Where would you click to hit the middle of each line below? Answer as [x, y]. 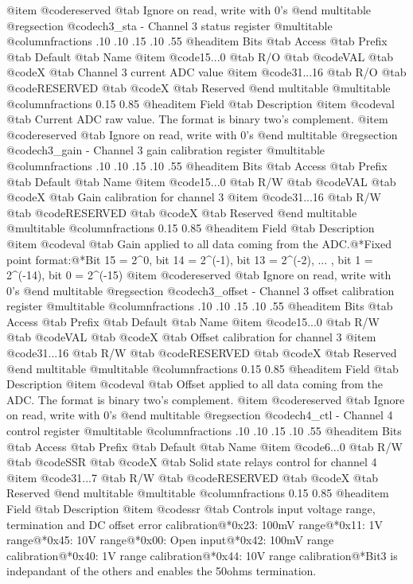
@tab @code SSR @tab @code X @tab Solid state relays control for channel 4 [192, 462]
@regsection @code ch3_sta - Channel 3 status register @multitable [169, 25]
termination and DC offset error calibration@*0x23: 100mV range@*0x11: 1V [195, 524]
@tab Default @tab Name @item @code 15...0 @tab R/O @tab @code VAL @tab [200, 56]
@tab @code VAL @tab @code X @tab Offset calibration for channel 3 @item [191, 337]
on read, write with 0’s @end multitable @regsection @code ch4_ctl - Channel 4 [200, 415]
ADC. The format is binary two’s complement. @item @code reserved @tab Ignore [206, 399]
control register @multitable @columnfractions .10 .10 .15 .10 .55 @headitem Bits [204, 431]
